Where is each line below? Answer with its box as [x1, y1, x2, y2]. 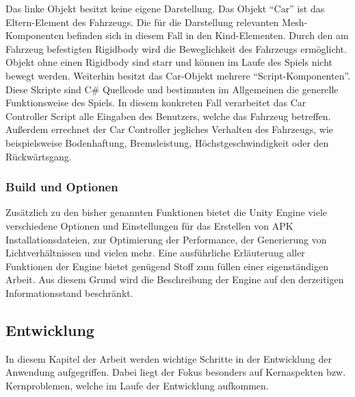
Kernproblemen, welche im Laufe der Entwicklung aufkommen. [5, 378, 269, 392]
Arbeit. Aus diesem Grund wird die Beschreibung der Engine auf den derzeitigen [5, 272, 344, 287]
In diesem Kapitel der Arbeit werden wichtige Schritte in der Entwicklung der [5, 351, 332, 365]
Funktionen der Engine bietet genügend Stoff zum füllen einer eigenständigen [5, 258, 328, 273]
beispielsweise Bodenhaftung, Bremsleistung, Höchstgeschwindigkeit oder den [5, 135, 329, 149]
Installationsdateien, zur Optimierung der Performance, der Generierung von [5, 232, 327, 246]
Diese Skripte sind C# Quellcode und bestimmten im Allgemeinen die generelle [5, 82, 339, 96]
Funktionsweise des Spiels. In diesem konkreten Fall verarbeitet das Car [5, 95, 306, 110]
